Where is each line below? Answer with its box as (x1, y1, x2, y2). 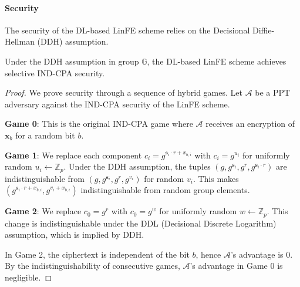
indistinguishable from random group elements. (80, 184, 250, 196)
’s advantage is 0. (230, 248, 293, 260)
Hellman (5, 35, 35, 48)
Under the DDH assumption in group (5, 55, 139, 67)
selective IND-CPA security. (5, 66, 105, 79)
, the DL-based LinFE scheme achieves (147, 55, 286, 67)
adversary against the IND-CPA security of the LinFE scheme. (5, 97, 230, 110)
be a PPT (255, 86, 291, 99)
